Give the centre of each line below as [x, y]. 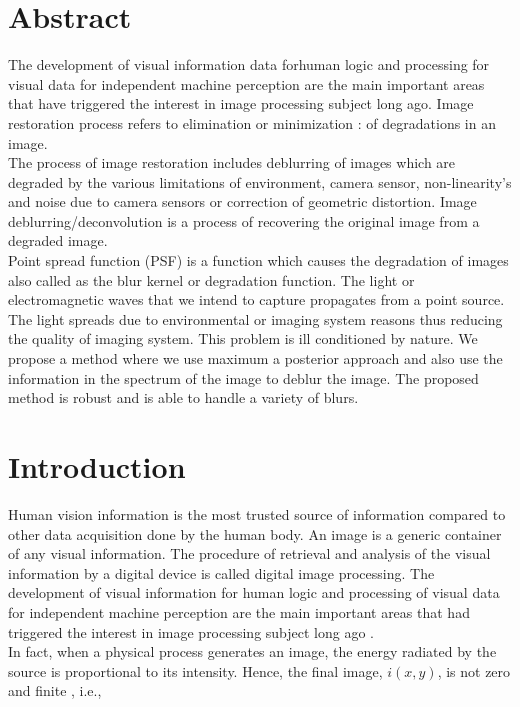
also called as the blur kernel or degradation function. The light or [211, 279]
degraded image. [58, 240]
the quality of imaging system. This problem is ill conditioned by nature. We [243, 338]
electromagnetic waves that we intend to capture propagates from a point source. [256, 299]
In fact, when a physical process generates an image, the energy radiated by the [252, 651]
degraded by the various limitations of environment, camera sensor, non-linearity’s [260, 181]
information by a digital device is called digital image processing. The [221, 572]
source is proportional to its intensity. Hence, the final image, [195, 670]
